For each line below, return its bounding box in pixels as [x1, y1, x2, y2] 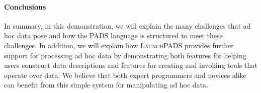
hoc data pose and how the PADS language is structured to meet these [4, 30, 223, 41]
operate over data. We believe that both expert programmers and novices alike [4, 69, 246, 80]
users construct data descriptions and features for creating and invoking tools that [4, 60, 257, 70]
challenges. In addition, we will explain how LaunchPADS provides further [4, 40, 234, 50]
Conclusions [4, 1, 46, 12]
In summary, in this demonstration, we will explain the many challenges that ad [4, 20, 251, 31]
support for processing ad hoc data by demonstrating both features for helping [4, 50, 246, 60]
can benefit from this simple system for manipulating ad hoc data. [4, 79, 209, 90]
